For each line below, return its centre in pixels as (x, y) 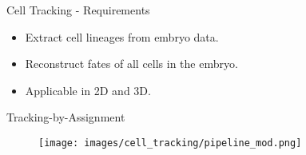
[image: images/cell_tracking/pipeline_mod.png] (170, 143)
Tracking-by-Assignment (66, 117)
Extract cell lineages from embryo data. (122, 36)
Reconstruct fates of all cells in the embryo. (131, 64)
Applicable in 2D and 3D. (88, 90)
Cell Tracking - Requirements (78, 10)
